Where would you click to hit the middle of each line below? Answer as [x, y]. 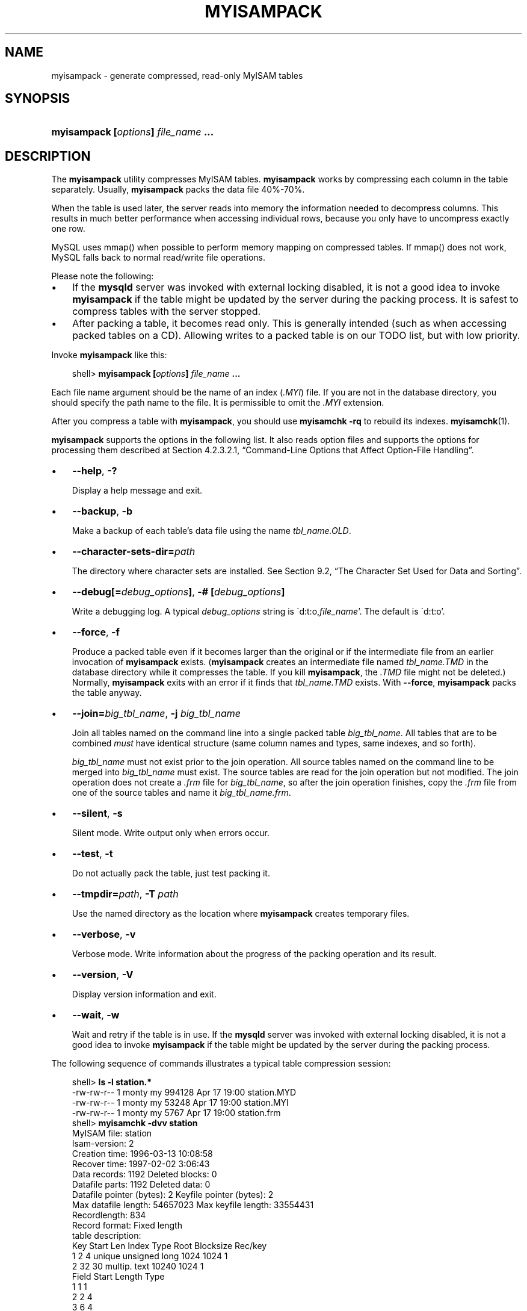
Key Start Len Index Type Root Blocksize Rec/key [169, 1246]
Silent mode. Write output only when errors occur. [171, 833]
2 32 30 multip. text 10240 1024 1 [138, 1266]
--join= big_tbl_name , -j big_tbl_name [156, 714]
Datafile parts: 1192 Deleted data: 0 [141, 1185]
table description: [106, 1236]
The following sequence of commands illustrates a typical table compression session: [221, 1064]
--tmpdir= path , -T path [125, 894]
